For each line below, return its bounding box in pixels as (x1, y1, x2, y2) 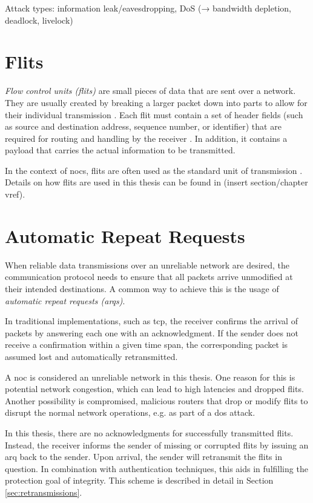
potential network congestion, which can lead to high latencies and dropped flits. (5, 382, 304, 395)
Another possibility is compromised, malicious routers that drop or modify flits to (5, 394, 308, 407)
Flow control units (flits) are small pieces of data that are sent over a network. (5, 84, 296, 97)
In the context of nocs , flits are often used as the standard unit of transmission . (5, 164, 303, 176)
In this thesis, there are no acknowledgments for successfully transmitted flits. (5, 426, 294, 439)
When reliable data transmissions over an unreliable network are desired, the (5, 258, 290, 271)
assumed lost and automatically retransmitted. (5, 350, 178, 362)
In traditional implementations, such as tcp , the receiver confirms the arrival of (5, 315, 298, 327)
